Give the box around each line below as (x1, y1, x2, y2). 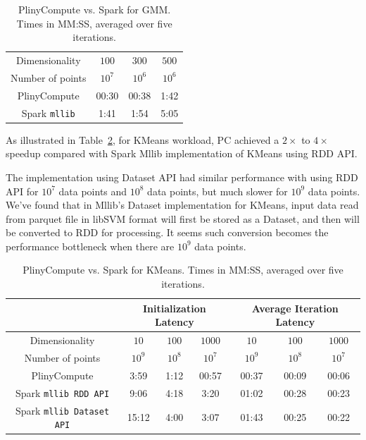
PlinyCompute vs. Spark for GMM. (18, 2, 171, 16)
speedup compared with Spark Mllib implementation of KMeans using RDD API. (6, 146, 358, 161)
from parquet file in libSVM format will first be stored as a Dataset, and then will (6, 211, 360, 226)
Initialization (142, 300, 206, 315)
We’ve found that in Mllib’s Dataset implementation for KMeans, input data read (6, 197, 359, 212)
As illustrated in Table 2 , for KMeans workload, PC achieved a (6, 132, 279, 147)
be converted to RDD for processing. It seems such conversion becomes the (6, 225, 329, 240)
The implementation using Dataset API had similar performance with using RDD (6, 169, 358, 184)
